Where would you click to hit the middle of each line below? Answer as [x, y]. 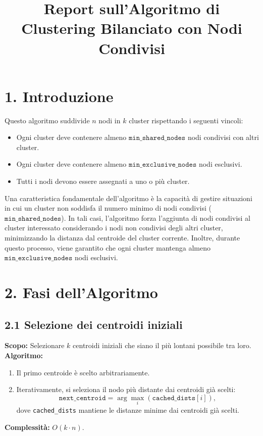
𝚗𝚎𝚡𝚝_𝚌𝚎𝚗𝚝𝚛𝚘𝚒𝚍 [82, 398]
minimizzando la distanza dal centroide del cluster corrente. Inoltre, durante [122, 238]
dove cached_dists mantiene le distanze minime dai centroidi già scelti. [128, 409]
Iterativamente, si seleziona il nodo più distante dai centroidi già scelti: [126, 389]
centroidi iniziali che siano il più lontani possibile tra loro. [162, 345]
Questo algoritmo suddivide [47, 120]
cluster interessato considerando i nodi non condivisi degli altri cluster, [114, 228]
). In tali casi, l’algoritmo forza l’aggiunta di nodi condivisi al [156, 217]
